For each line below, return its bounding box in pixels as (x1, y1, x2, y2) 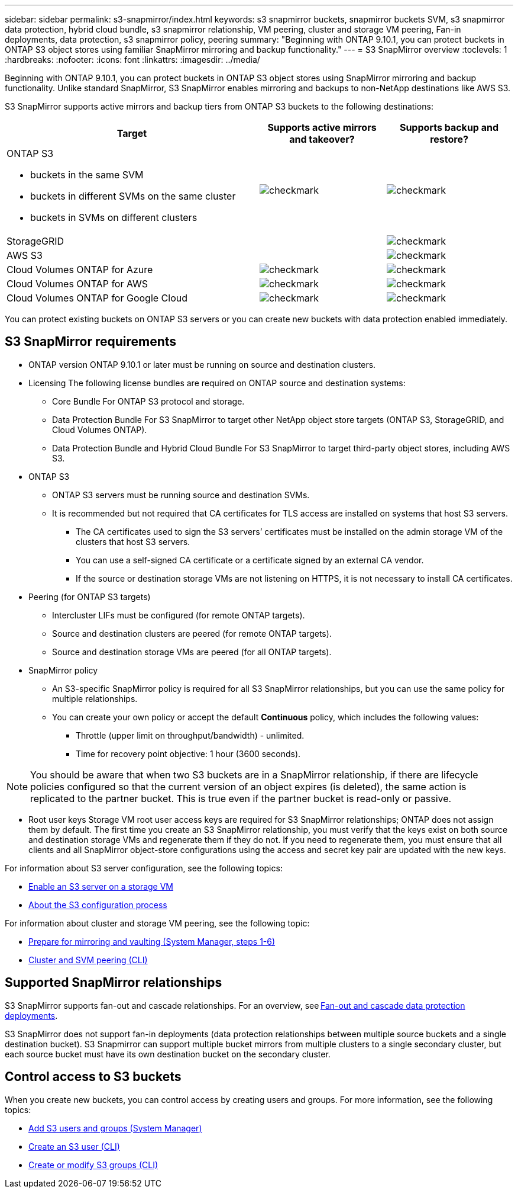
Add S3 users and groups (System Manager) (28, 1123, 202, 1133)
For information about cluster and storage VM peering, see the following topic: (5, 918, 310, 928)
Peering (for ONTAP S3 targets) (28, 591, 151, 602)
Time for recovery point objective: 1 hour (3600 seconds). (76, 748, 301, 759)
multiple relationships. (52, 693, 138, 704)
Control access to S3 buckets (5, 1069, 182, 1085)
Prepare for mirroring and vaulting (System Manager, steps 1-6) (28, 936, 276, 947)
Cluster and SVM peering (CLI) (28, 954, 148, 965)
